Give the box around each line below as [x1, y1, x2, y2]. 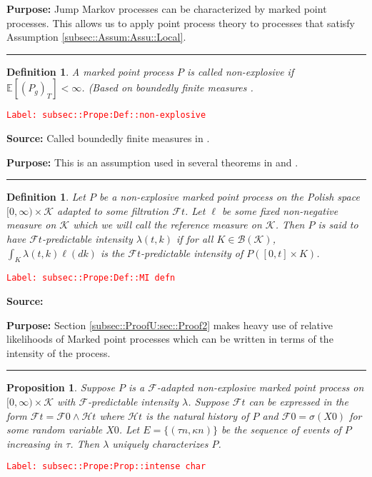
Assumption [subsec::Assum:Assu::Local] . [6, 29, 186, 44]
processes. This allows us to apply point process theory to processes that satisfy [6, 15, 355, 30]
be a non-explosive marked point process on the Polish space [99, 189, 360, 204]
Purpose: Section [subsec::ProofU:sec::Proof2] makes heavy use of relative [6, 317, 333, 332]
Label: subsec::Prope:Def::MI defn [6, 273, 176, 283]
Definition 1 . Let [6, 189, 86, 204]
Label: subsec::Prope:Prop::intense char [6, 461, 206, 472]
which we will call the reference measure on [73, 217, 262, 232]
